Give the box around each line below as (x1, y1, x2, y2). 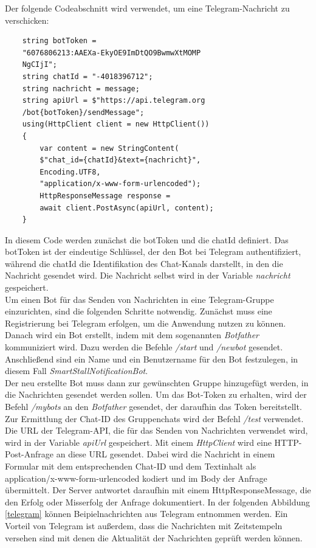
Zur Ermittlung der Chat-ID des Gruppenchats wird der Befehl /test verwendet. (5, 412, 304, 425)
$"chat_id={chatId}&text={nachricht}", (39, 156, 201, 165)
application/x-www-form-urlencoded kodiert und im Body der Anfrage (5, 471, 267, 484)
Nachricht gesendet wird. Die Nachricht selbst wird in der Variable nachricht (5, 269, 290, 282)
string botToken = (22, 36, 97, 46)
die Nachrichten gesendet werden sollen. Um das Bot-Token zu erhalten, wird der (5, 388, 307, 401)
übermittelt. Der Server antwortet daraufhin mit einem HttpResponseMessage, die (5, 484, 311, 496)
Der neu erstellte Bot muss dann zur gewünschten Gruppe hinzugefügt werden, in (5, 376, 309, 389)
